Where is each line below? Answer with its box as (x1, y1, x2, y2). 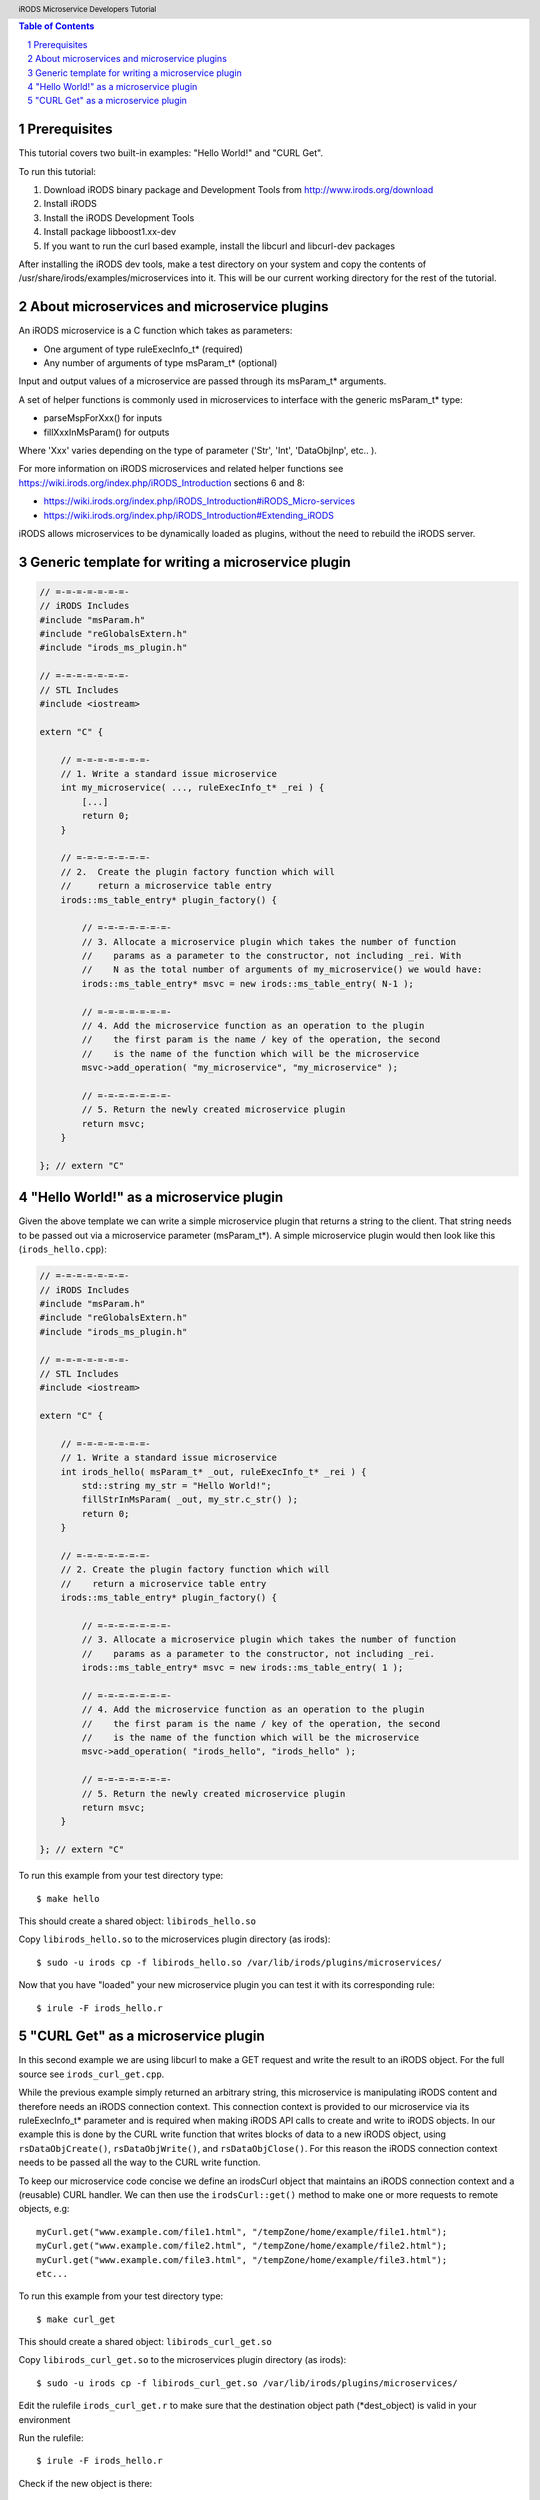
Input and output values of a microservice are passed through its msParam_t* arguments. (18, 375, 387, 387)
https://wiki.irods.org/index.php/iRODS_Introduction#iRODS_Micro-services (43, 495, 355, 507)
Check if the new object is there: (18, 2477, 153, 2489)
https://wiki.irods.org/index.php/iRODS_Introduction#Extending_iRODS (43, 509, 335, 521)
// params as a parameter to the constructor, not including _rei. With (81, 950, 462, 962)
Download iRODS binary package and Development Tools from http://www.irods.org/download (43, 183, 434, 195)
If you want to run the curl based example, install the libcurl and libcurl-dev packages (43, 240, 395, 252)
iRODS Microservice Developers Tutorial (18, 4, 157, 14)
